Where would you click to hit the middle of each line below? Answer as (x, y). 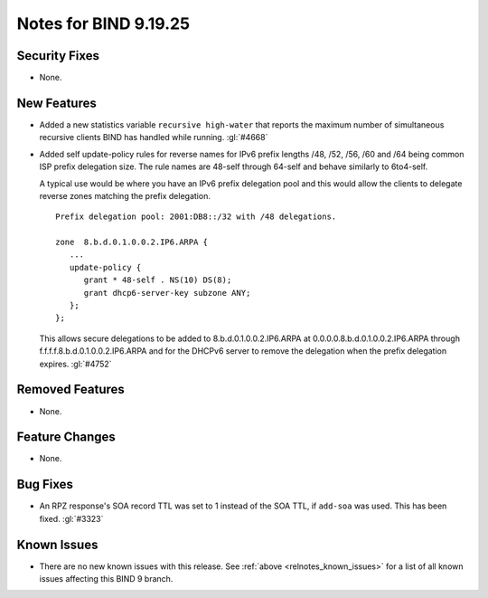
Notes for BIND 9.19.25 (103, 24)
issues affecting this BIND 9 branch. (106, 579)
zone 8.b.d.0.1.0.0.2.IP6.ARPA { (131, 242)
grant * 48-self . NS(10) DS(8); (158, 280)
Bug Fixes (45, 484)
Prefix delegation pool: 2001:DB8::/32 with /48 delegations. (196, 217)
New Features (56, 103)
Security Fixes (58, 56)
